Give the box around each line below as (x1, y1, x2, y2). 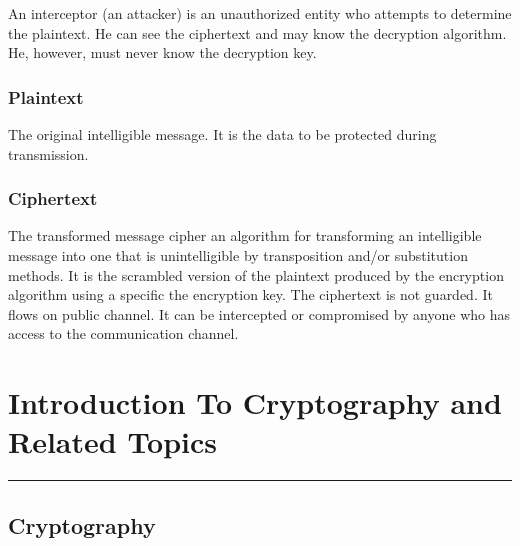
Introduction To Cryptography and (8, 382, 502, 423)
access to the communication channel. (8, 323, 239, 344)
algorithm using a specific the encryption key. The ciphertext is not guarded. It (8, 284, 493, 305)
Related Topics (8, 421, 218, 462)
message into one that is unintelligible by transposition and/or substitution (8, 245, 468, 265)
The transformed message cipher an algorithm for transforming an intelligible (8, 225, 482, 246)
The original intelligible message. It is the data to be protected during (8, 124, 437, 144)
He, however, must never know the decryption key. (8, 42, 317, 63)
